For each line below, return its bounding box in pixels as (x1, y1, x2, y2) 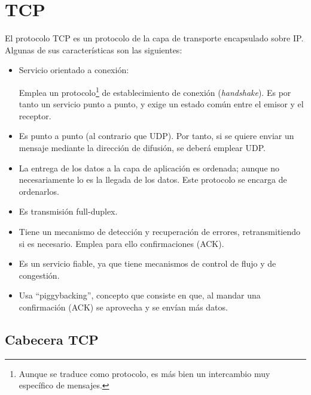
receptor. (19, 109, 51, 122)
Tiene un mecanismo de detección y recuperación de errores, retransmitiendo (19, 225, 301, 237)
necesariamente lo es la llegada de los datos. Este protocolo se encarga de (19, 173, 287, 186)
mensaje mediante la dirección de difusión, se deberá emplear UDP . (19, 141, 266, 153)
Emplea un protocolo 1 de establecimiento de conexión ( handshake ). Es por (19, 84, 291, 98)
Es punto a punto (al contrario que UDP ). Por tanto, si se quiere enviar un (19, 129, 294, 142)
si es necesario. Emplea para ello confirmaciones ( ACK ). (19, 237, 224, 249)
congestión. (19, 269, 60, 281)
